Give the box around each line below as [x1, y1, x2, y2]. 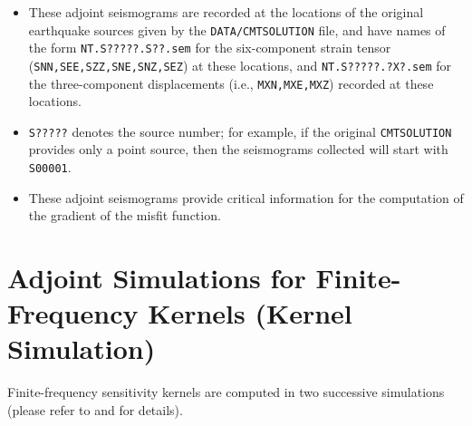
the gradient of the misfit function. [28, 206, 221, 225]
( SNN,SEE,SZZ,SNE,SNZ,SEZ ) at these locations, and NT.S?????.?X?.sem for [28, 55, 452, 74]
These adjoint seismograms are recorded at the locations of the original [28, 3, 424, 21]
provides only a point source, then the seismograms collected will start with [28, 140, 448, 159]
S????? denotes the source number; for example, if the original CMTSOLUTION [28, 121, 452, 140]
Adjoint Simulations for [7, 259, 306, 296]
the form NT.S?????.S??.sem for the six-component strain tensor [28, 38, 391, 57]
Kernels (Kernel [148, 295, 352, 332]
